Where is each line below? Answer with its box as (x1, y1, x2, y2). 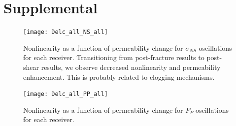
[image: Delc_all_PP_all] (23, 91, 108, 98)
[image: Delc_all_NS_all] (23, 29, 108, 36)
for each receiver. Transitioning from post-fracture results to (23, 52, 204, 63)
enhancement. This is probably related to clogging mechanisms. (23, 71, 215, 82)
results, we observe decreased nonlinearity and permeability (41, 62, 221, 72)
